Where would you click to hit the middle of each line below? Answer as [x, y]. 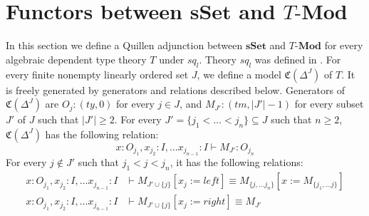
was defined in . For [298, 59]
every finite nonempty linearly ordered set [97, 74]
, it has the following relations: [237, 162]
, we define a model [239, 74]
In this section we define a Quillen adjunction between [124, 45]
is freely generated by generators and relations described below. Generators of [176, 89]
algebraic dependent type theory [76, 59]
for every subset [329, 104]
